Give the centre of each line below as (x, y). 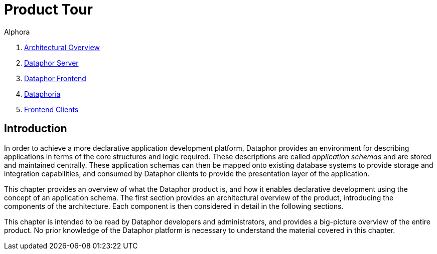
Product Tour (48, 10)
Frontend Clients (51, 109)
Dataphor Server (51, 63)
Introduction (36, 129)
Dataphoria (42, 94)
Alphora (17, 32)
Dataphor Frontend (55, 78)
